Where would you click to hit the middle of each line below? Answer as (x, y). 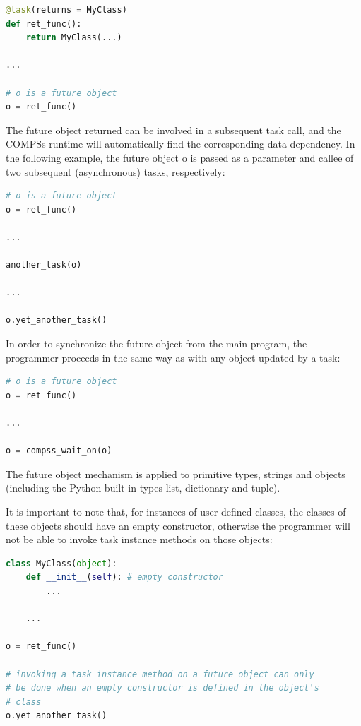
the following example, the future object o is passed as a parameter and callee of (180, 157)
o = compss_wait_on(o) (59, 451)
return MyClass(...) (74, 38)
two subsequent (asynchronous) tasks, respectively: (116, 171)
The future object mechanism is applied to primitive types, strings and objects (176, 474)
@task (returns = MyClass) (66, 10)
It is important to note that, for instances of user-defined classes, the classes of (176, 511)
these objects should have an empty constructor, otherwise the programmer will (178, 525)
